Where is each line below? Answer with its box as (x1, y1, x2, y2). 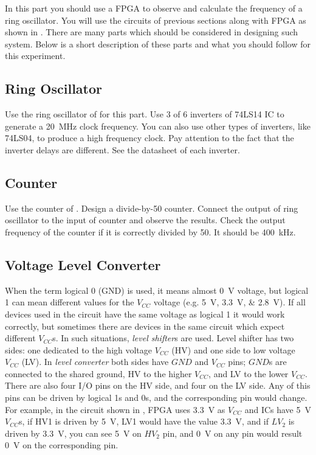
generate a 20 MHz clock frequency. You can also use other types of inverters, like (5, 119, 311, 132)
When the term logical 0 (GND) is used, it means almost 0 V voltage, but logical (5, 283, 309, 296)
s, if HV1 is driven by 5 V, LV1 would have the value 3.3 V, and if (18, 415, 269, 428)
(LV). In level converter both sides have (21, 355, 169, 368)
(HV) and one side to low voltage (171, 343, 295, 356)
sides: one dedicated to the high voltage (5, 343, 153, 356)
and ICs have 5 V (244, 403, 311, 415)
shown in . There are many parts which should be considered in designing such (5, 26, 298, 38)
